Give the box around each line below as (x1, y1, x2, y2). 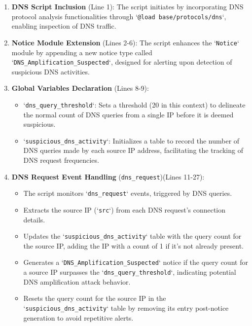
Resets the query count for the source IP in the (23, 293, 166, 303)
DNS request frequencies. (23, 155, 99, 165)
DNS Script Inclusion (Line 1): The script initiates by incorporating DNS (11, 1, 244, 11)
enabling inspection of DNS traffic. (11, 21, 116, 31)
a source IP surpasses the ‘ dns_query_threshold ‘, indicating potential (23, 267, 236, 277)
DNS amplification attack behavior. (23, 276, 131, 287)
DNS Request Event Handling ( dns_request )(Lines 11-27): (11, 171, 205, 181)
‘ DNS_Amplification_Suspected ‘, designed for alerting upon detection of (11, 57, 232, 67)
